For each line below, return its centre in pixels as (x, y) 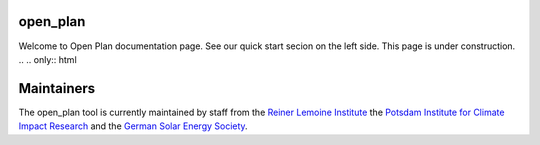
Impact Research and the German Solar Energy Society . (133, 126)
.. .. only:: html (47, 59)
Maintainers (57, 88)
